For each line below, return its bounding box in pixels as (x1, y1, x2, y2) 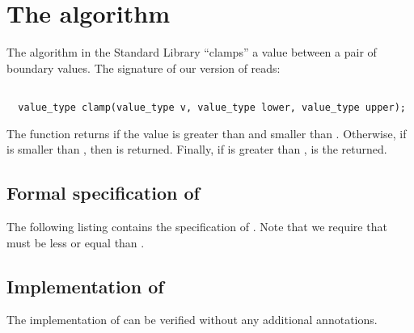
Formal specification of (6, 180, 200, 205)
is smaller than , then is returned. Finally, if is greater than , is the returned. (6, 141, 387, 158)
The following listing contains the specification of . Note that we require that (6, 218, 387, 235)
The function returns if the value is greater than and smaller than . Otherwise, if (6, 124, 407, 141)
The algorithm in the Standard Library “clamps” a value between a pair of (6, 44, 377, 61)
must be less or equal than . (6, 234, 145, 251)
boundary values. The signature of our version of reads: (6, 59, 281, 76)
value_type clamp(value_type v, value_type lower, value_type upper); (18, 101, 406, 113)
